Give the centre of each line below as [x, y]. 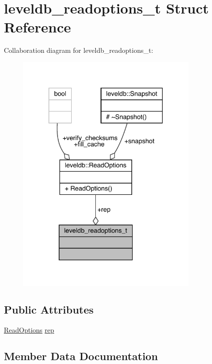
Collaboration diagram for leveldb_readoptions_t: [79, 50]
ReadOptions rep [29, 329]
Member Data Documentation [81, 356]
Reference [38, 27]
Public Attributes [49, 309]
